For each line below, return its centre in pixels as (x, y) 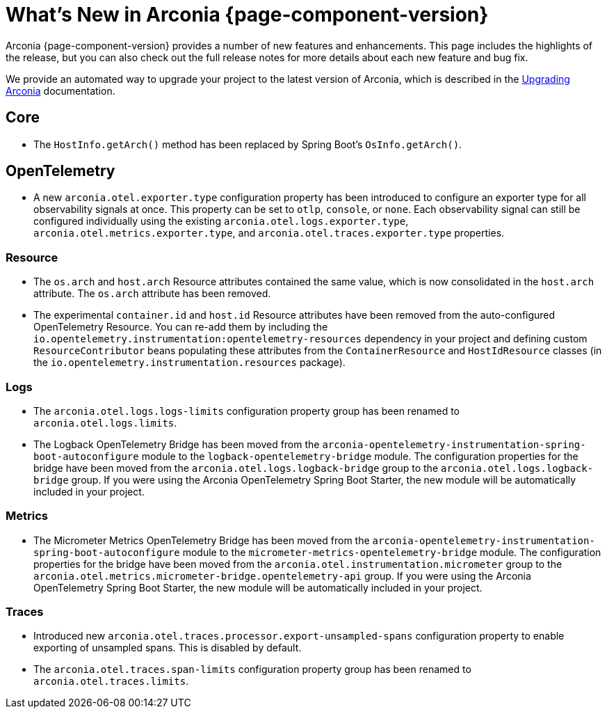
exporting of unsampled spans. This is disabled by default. (168, 648)
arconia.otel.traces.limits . (111, 681)
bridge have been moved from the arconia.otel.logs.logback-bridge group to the (236, 468)
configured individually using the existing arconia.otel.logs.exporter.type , (221, 221)
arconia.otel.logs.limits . (105, 422)
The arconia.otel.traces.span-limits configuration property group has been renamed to (252, 669)
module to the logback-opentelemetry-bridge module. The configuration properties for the (360, 456)
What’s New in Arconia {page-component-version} (247, 15)
